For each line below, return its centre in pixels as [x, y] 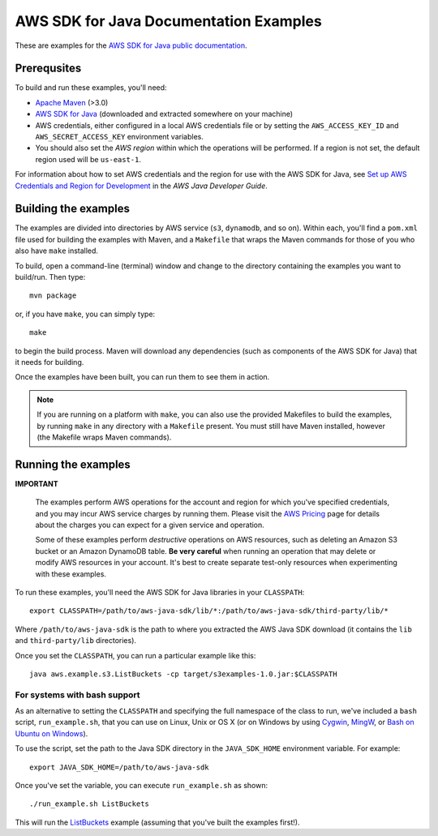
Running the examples [73, 464]
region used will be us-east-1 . [88, 159]
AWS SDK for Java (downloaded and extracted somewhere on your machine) [164, 114]
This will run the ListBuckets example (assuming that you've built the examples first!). [157, 822]
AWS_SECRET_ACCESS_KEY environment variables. [120, 137]
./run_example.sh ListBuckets [90, 804]
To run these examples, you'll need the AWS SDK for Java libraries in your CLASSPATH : [160, 592]
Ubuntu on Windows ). [52, 733]
